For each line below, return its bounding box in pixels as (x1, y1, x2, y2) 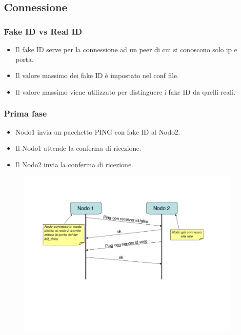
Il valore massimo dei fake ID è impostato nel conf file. (15, 70, 179, 80)
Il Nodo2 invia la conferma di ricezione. (15, 159, 133, 169)
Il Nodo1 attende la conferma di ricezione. (15, 143, 141, 153)
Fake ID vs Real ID (4, 25, 82, 37)
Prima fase (4, 107, 47, 119)
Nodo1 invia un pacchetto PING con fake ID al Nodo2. (15, 126, 181, 137)
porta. (15, 54, 34, 64)
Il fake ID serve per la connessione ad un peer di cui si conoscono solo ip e (15, 44, 237, 54)
